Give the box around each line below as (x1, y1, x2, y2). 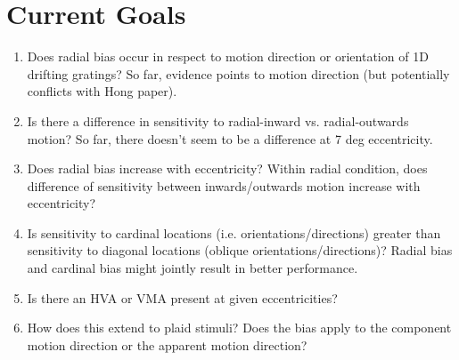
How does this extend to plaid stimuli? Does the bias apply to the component (27, 318, 452, 337)
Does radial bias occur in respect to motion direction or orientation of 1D (27, 47, 429, 66)
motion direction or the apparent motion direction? (27, 335, 307, 354)
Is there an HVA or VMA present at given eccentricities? (27, 288, 338, 307)
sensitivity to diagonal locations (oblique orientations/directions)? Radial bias (27, 241, 453, 260)
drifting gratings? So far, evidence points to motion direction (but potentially (27, 64, 450, 83)
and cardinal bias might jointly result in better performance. (27, 259, 358, 277)
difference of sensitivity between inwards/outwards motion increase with (27, 176, 421, 195)
